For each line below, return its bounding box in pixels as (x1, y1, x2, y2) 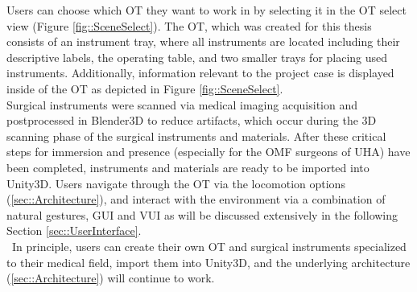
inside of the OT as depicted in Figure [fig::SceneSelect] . (6, 80, 283, 97)
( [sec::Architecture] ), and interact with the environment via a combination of (6, 191, 386, 208)
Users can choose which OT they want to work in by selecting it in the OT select (6, 2, 407, 18)
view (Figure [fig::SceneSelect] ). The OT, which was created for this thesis (6, 17, 372, 34)
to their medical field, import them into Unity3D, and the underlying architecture (6, 253, 411, 270)
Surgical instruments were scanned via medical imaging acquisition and (6, 96, 357, 113)
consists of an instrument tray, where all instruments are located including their (6, 33, 400, 50)
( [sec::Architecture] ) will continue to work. (6, 269, 215, 286)
